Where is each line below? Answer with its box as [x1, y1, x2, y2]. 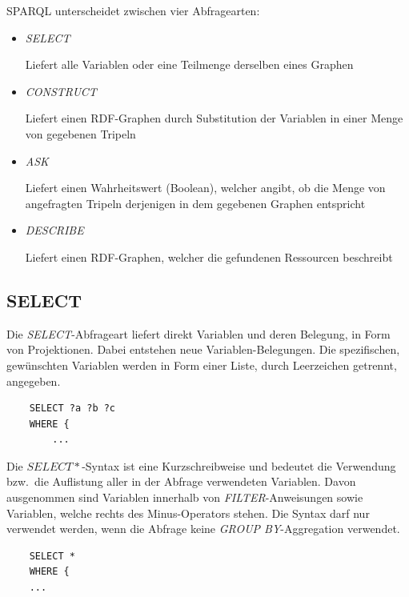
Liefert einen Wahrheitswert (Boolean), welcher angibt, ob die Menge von [25, 179, 386, 196]
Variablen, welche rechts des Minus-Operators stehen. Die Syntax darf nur [6, 504, 370, 521]
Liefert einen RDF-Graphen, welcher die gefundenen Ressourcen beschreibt [25, 248, 393, 265]
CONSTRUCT [25, 82, 97, 99]
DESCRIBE [25, 222, 84, 238]
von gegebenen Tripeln [25, 125, 136, 142]
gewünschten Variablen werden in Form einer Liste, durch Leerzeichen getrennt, [6, 356, 397, 373]
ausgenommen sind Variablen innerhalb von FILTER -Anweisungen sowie [6, 489, 363, 506]
